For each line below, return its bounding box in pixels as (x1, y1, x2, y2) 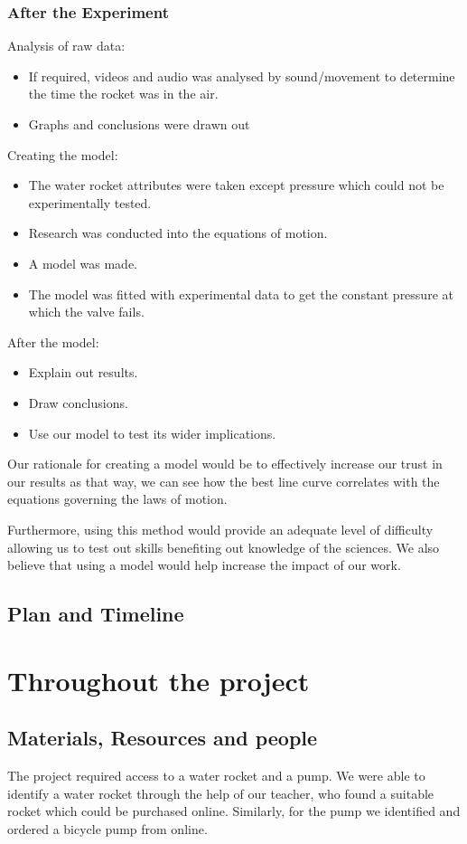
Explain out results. (28, 363, 138, 382)
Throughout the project (7, 661, 310, 698)
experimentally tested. (28, 193, 152, 212)
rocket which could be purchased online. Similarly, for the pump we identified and (7, 801, 461, 820)
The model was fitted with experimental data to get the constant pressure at (28, 284, 453, 303)
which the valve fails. (28, 302, 145, 321)
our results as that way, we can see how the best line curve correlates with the (7, 471, 440, 490)
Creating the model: (7, 145, 118, 164)
